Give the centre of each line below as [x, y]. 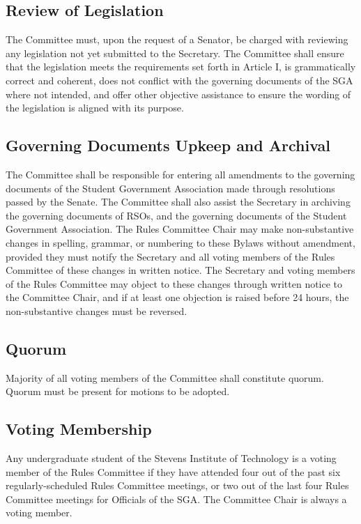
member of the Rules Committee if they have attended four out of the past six [173, 471]
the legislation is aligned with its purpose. [95, 108]
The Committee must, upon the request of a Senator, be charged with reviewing [177, 39]
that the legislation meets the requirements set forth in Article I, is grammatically [181, 67]
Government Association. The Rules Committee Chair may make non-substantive [180, 229]
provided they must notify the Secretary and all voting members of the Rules [170, 256]
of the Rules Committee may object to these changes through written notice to [174, 283]
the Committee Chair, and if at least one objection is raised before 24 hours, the [177, 297]
